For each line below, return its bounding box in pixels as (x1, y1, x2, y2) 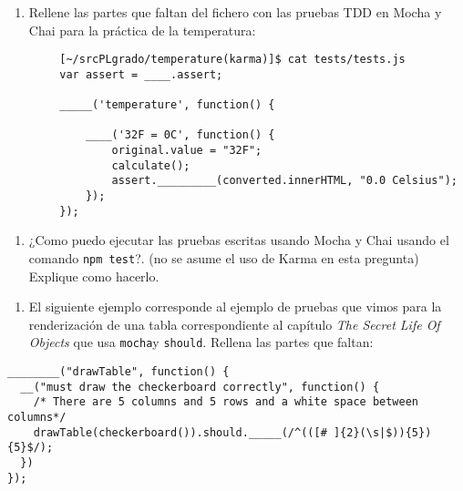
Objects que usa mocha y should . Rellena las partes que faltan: (28, 332, 374, 352)
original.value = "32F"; (111, 144, 262, 158)
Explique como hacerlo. (28, 266, 159, 285)
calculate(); (111, 159, 190, 172)
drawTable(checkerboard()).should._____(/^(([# (33, 425, 327, 439)
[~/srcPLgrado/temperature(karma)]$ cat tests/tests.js (59, 53, 406, 66)
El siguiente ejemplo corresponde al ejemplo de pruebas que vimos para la (28, 297, 442, 316)
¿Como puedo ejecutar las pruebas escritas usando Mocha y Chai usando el (28, 230, 449, 250)
